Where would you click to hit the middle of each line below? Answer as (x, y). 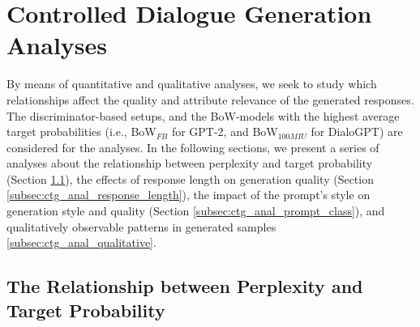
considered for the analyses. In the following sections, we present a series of (193, 147)
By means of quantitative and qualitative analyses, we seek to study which (192, 84)
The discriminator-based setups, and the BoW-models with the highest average (203, 115)
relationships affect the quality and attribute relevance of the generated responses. (210, 99)
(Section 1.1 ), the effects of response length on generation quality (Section (190, 178)
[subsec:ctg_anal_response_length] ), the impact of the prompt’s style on (189, 195)
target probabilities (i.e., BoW (81, 132)
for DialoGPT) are (357, 132)
